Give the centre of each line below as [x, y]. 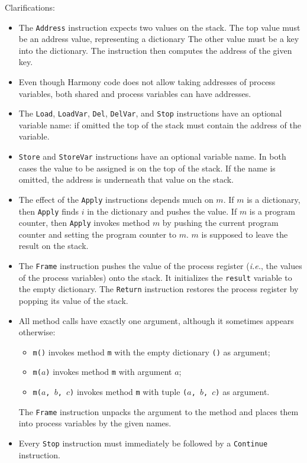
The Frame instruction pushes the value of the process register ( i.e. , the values [160, 266]
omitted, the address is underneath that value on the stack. [126, 179]
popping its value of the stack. [73, 301]
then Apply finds [49, 211]
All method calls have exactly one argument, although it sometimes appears [156, 320]
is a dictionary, [274, 199]
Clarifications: [30, 7]
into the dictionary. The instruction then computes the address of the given [155, 50]
